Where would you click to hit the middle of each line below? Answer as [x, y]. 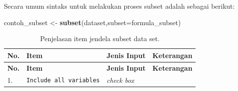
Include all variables [63, 81]
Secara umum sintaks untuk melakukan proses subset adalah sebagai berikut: [119, 6]
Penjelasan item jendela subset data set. [100, 38]
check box [120, 80]
